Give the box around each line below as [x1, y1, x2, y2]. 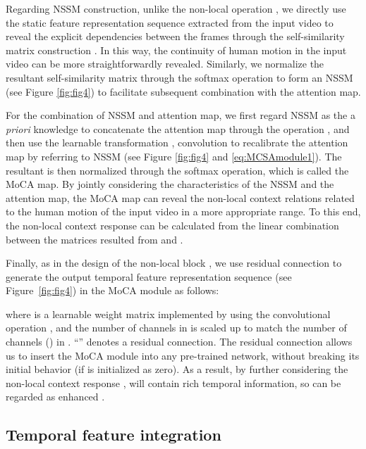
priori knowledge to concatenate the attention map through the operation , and [6, 121, 350, 136]
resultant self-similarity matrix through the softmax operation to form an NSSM [6, 70, 353, 84]
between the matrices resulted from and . [6, 232, 183, 246]
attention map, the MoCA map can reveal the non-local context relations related [6, 190, 355, 205]
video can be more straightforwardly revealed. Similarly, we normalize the [6, 56, 324, 71]
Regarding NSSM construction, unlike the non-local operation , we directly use [6, 1, 346, 15]
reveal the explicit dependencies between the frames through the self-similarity [6, 29, 345, 44]
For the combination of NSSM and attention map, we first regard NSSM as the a [6, 108, 355, 122]
